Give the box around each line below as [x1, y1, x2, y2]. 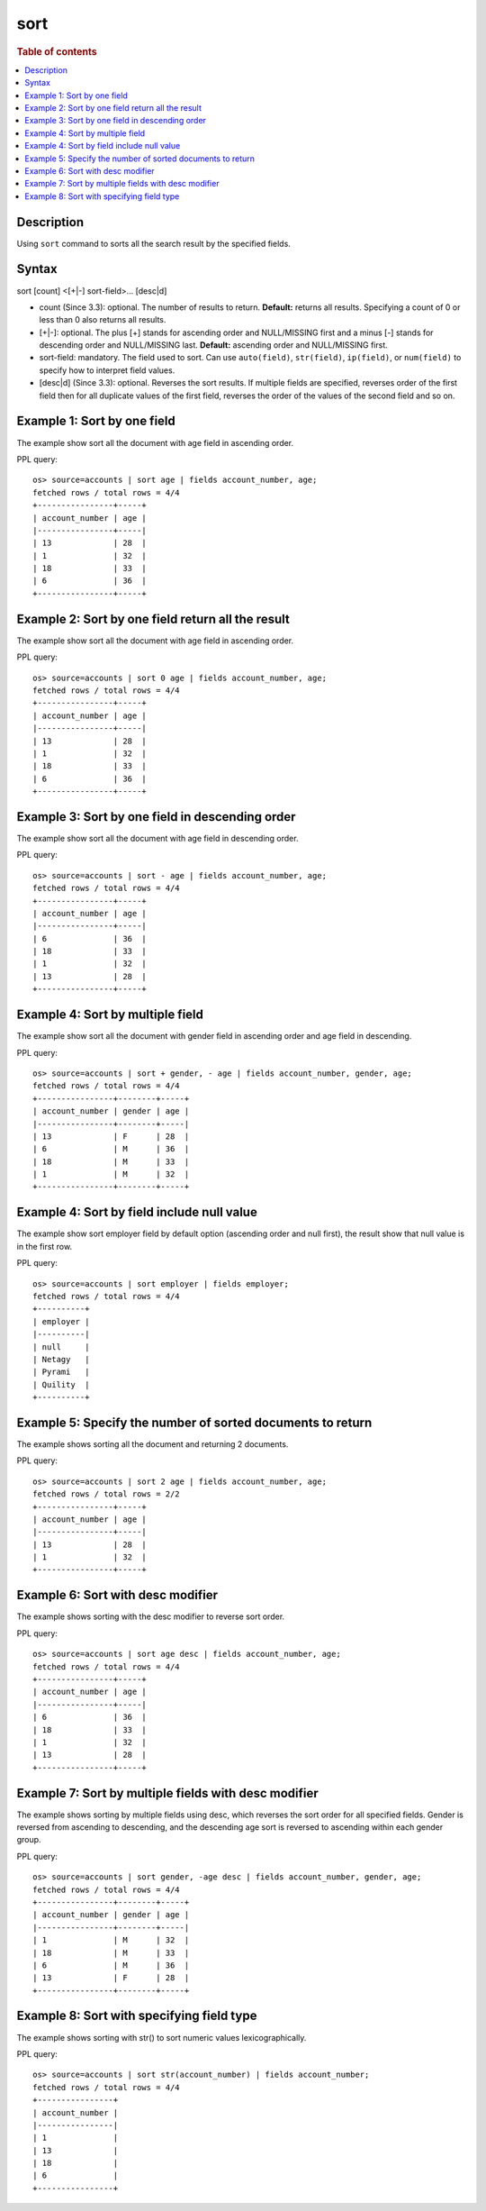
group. [16, 1834, 41, 1845]
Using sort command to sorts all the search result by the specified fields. [16, 238, 292, 249]
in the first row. [16, 1241, 72, 1251]
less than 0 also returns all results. [39, 314, 166, 325]
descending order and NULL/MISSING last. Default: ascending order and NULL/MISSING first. [39, 340, 388, 350]
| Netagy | [32, 1354, 90, 1364]
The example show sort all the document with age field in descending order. [16, 833, 299, 843]
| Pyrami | [32, 1367, 90, 1378]
